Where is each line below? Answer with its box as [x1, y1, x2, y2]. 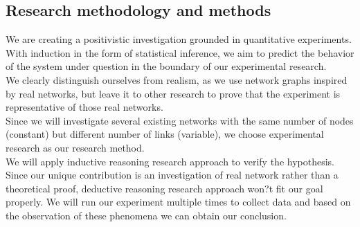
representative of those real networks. [6, 100, 163, 114]
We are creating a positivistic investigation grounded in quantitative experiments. [6, 32, 352, 46]
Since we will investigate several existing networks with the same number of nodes [6, 113, 354, 127]
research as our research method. [6, 140, 145, 154]
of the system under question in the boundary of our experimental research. [6, 59, 327, 73]
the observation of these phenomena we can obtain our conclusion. [6, 208, 287, 222]
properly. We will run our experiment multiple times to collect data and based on [6, 194, 351, 209]
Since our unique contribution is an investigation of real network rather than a [6, 167, 339, 182]
